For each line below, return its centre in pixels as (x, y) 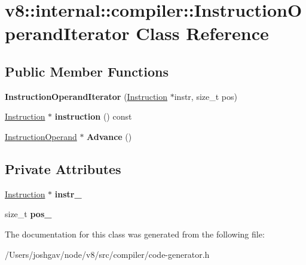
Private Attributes (63, 168)
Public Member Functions (87, 71)
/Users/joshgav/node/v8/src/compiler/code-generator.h (107, 254)
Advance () (109, 136)
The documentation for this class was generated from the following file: (135, 234)
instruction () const (93, 116)
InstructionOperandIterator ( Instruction (86, 96)
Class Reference (202, 33)
